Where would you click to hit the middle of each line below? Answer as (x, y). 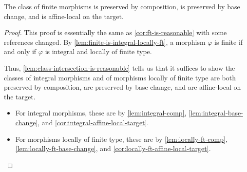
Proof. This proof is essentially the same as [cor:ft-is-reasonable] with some (115, 32)
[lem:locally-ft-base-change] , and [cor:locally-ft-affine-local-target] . (113, 148)
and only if (20, 51)
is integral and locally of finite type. (98, 51)
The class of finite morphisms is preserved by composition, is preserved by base (122, 6)
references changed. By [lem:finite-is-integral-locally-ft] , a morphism (105, 42)
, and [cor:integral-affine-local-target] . (93, 122)
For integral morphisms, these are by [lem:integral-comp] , (101, 113)
